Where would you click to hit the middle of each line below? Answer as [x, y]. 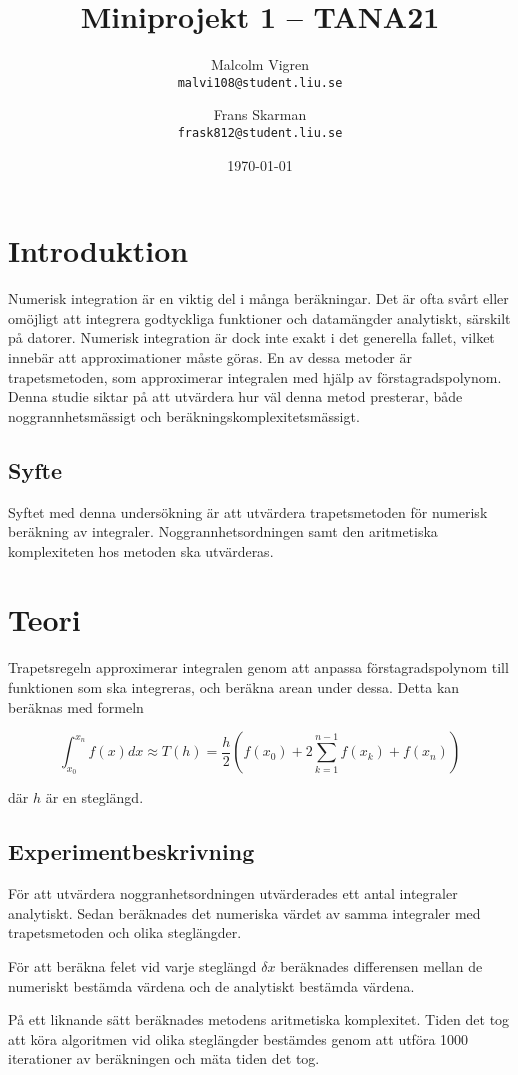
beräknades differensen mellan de [381, 965]
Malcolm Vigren [260, 64]
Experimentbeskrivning [131, 851]
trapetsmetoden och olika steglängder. [125, 932]
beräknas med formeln [76, 706]
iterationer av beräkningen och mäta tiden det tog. [164, 1058]
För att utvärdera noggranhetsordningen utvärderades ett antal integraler [233, 893]
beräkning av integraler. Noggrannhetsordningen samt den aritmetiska [223, 531]
